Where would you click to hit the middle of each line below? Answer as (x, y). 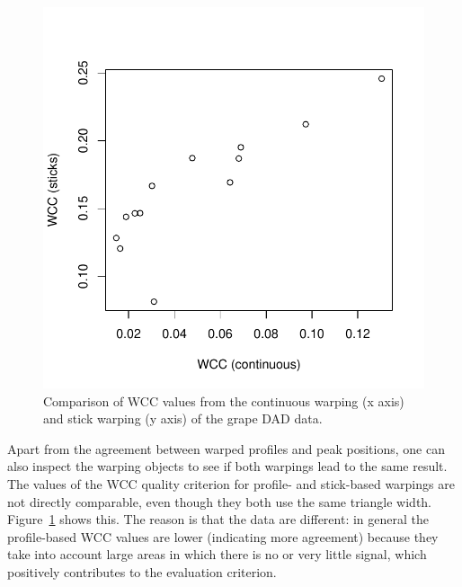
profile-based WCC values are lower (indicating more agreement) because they (223, 536)
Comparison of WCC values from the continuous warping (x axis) (224, 400)
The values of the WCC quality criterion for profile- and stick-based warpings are (231, 483)
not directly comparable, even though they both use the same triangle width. (220, 501)
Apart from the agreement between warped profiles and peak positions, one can (226, 448)
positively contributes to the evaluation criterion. (142, 571)
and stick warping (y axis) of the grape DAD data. (183, 418)
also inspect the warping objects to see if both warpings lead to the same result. (227, 466)
